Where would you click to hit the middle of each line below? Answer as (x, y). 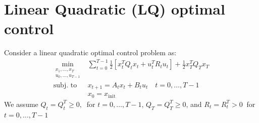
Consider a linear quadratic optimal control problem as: (90, 52)
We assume (21, 104)
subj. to (65, 85)
